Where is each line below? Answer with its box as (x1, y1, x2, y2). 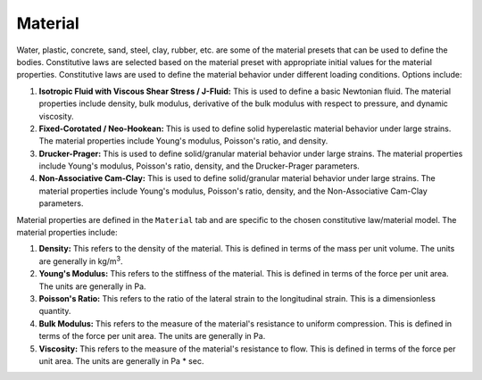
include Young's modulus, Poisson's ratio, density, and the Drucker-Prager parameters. (38, 161, 361, 171)
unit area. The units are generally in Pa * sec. (38, 355, 204, 366)
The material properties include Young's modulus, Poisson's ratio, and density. (38, 136, 328, 146)
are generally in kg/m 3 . (38, 254, 124, 267)
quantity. (38, 306, 71, 317)
